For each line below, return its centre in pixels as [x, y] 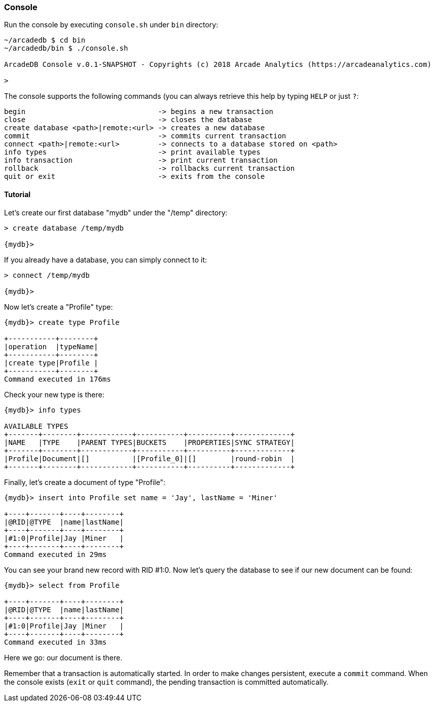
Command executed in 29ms [56, 554]
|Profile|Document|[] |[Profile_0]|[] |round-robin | [150, 458]
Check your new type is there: [54, 394]
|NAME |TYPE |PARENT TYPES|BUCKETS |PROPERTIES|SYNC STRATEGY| [150, 442]
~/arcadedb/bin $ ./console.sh [66, 48]
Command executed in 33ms [56, 642]
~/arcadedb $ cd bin [45, 40]
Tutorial [17, 194]
